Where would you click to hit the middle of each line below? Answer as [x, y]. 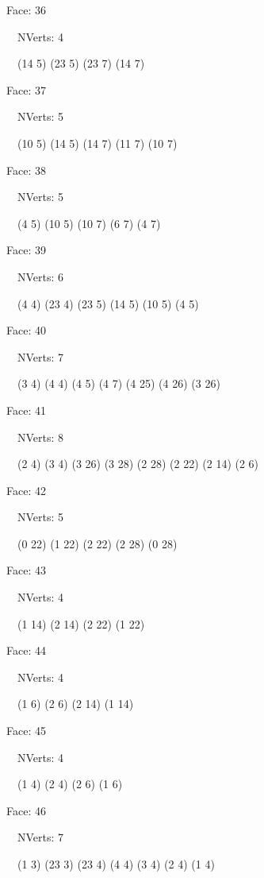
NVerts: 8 [40, 437]
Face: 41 [26, 410]
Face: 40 [26, 330]
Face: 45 [26, 731]
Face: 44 [26, 650]
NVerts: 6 [40, 276]
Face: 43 [26, 570]
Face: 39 [26, 250]
